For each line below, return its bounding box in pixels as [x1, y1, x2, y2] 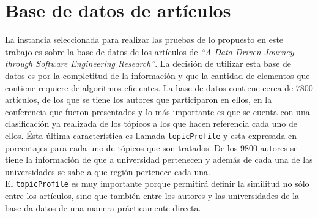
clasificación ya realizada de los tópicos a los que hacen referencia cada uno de [5, 117, 297, 130]
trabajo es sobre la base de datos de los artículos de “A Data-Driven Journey [5, 45, 294, 58]
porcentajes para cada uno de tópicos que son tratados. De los [5, 141, 238, 154]
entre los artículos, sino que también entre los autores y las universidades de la [5, 189, 300, 201]
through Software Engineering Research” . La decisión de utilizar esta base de [5, 57, 292, 70]
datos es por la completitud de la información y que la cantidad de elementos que [5, 69, 310, 81]
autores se [260, 141, 298, 154]
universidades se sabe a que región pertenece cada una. [5, 165, 211, 178]
